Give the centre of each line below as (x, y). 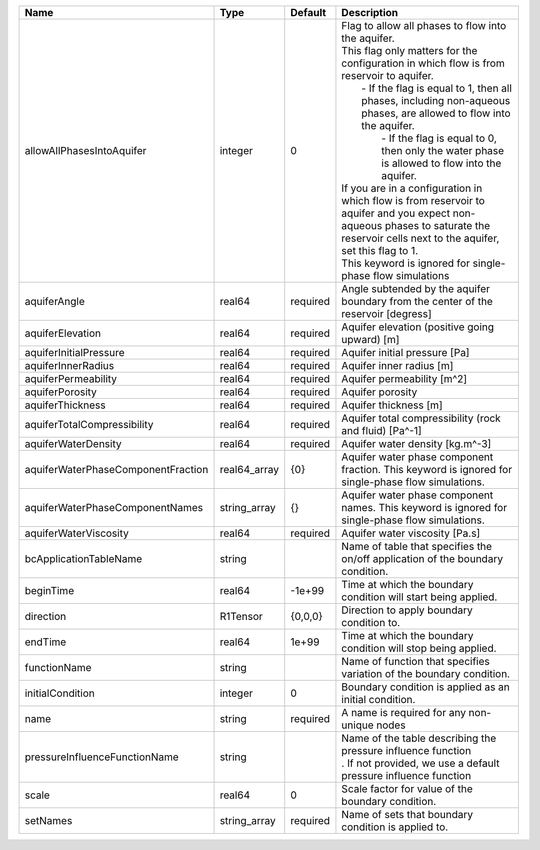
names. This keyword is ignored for (424, 507)
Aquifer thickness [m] (392, 405)
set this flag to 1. (380, 250)
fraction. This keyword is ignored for (427, 469)
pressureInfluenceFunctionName (101, 757)
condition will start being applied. (419, 597)
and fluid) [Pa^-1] (381, 430)
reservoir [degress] (386, 313)
